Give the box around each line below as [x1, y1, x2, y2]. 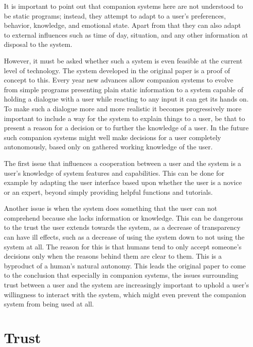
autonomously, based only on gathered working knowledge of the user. [4, 142, 213, 152]
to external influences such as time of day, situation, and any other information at [4, 29, 248, 40]
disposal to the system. [4, 39, 72, 49]
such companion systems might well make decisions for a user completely [4, 132, 221, 142]
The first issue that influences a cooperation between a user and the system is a [4, 158, 241, 168]
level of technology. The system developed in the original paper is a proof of [4, 65, 230, 75]
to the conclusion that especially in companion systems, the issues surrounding [4, 270, 238, 280]
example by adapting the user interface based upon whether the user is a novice [4, 177, 242, 187]
